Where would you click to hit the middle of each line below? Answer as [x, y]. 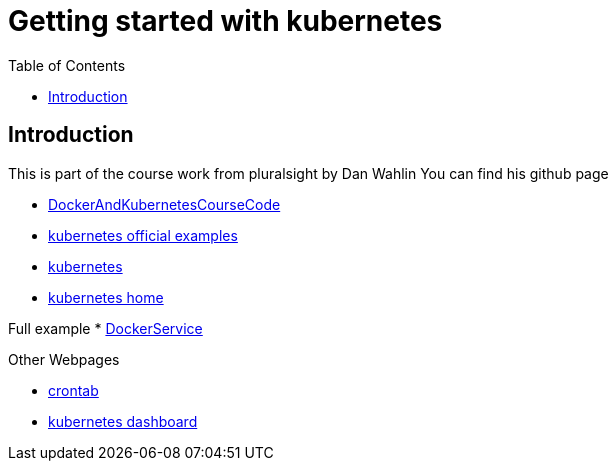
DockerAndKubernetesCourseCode [164, 204]
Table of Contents [67, 65]
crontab [73, 390]
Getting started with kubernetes [225, 21]
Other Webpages [64, 359]
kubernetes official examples [143, 235]
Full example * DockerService [105, 328]
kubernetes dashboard [123, 421]
